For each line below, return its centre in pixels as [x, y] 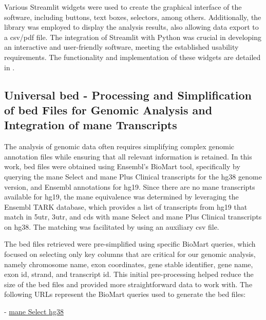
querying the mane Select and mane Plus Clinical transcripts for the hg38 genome [133, 176]
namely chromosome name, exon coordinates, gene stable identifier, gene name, [129, 264]
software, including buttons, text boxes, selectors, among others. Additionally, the [133, 17]
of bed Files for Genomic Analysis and [108, 109]
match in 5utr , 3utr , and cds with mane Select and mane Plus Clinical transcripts [133, 217]
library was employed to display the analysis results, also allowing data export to [131, 27]
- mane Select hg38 [34, 312]
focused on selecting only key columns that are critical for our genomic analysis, [130, 254]
